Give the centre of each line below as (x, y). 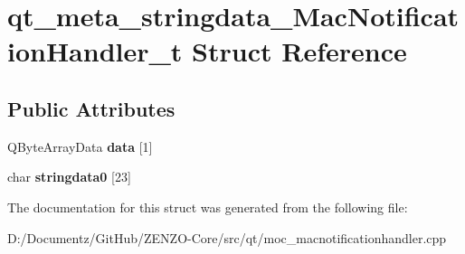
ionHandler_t (95, 51)
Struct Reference (299, 51)
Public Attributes (91, 108)
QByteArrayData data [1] (80, 146)
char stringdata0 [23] (69, 177)
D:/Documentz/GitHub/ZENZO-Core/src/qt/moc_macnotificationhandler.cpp (227, 237)
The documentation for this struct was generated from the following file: (208, 207)
